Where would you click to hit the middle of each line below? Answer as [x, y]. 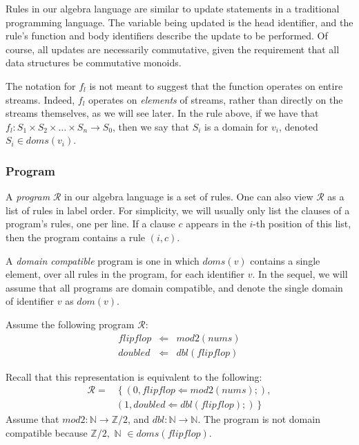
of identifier [30, 301]
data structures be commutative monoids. [94, 63]
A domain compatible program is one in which [103, 260]
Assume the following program [70, 324]
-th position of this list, [302, 224]
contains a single [285, 260]
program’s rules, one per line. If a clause [90, 224]
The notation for [41, 85]
